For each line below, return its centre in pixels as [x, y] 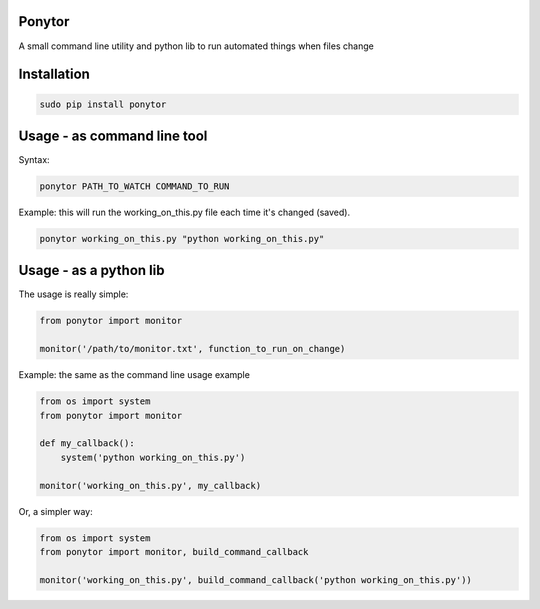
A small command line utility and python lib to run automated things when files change [196, 46]
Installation [54, 74]
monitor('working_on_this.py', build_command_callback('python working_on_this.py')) [255, 579]
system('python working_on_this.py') [153, 457]
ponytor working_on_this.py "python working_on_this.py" [182, 238]
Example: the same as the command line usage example [134, 375]
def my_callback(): [87, 443]
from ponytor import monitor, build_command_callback [174, 551]
